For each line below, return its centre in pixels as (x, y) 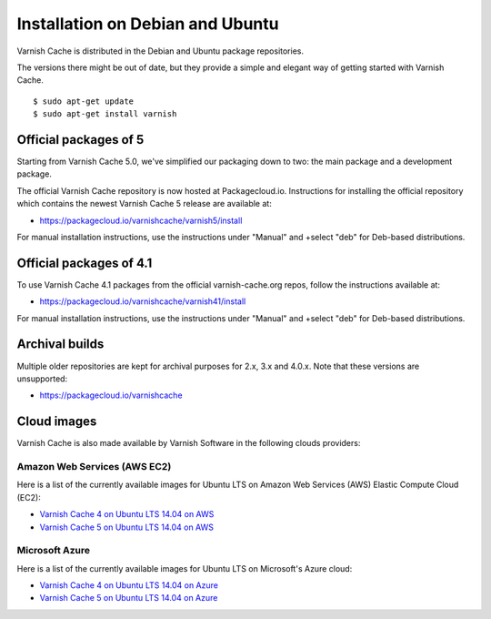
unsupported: (42, 379)
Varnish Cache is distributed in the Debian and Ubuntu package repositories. (160, 51)
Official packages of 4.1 (85, 263)
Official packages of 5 (80, 140)
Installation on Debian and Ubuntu (148, 24)
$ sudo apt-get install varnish (105, 114)
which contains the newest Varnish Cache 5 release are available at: (144, 204)
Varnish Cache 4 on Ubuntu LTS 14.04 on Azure (129, 585)
